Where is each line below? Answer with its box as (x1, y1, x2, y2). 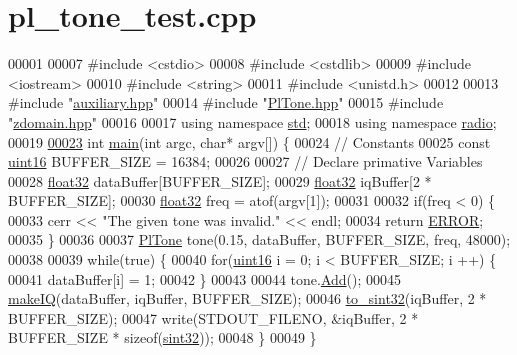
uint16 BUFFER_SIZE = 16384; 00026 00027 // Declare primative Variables (8, 151, 483, 172)
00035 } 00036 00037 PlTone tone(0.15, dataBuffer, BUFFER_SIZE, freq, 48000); (8, 229, 511, 250)
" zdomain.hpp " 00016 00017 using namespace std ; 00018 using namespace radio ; (8, 111, 497, 132)
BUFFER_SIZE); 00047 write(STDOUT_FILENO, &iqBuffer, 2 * (8, 307, 419, 328)
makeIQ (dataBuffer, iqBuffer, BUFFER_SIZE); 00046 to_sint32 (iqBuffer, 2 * (8, 288, 487, 309)
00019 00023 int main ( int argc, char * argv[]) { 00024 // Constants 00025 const (8, 131, 491, 152)
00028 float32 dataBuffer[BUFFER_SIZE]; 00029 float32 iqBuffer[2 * (8, 170, 432, 191)
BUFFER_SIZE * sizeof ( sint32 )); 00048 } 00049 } (8, 327, 317, 348)
